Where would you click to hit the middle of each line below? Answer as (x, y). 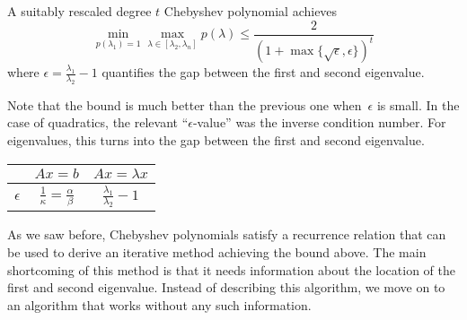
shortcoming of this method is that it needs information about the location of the (231, 269)
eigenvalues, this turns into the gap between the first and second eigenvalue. (216, 139)
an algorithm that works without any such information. (159, 304)
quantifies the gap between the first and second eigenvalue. (263, 72)
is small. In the (418, 104)
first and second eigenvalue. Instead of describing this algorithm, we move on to (226, 287)
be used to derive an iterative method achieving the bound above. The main (217, 252)
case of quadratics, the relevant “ (98, 122)
